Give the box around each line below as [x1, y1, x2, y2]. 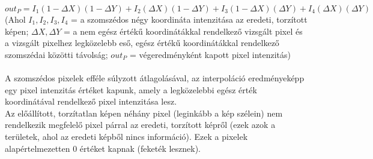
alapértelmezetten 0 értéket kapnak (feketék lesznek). [5, 142, 201, 154]
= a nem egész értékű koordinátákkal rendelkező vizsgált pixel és [63, 25, 303, 37]
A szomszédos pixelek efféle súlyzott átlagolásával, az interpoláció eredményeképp [5, 71, 305, 84]
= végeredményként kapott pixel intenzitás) [129, 48, 291, 60]
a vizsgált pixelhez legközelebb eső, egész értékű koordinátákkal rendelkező [5, 36, 279, 49]
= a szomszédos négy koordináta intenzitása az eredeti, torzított [71, 13, 308, 25]
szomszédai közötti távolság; [5, 48, 108, 60]
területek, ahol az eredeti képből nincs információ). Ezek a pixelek [5, 130, 248, 142]
